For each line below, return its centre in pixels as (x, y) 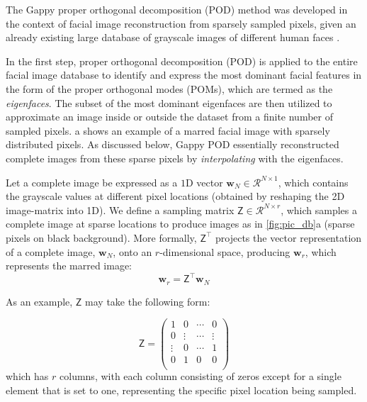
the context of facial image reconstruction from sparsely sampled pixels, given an (181, 23)
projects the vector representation (289, 237)
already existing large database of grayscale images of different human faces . (173, 37)
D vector (204, 182)
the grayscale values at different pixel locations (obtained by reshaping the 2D (175, 196)
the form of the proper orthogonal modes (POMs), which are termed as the (169, 88)
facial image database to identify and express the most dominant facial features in (184, 75)
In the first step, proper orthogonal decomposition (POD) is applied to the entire (182, 61)
